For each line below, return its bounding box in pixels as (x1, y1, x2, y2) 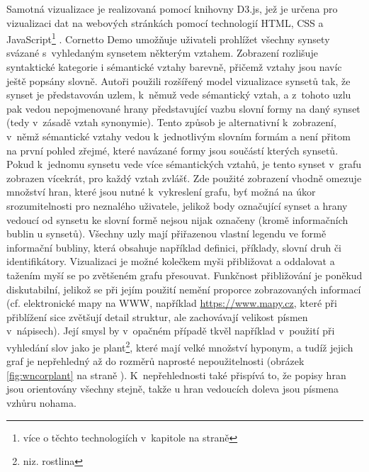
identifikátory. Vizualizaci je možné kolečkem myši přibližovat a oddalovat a (6, 254, 335, 269)
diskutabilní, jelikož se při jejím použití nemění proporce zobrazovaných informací (6, 281, 361, 296)
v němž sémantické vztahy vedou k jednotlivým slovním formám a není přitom (6, 129, 351, 143)
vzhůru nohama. (6, 395, 76, 410)
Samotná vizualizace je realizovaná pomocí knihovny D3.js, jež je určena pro (6, 1, 338, 16)
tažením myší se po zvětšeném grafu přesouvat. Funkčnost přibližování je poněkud (6, 267, 363, 282)
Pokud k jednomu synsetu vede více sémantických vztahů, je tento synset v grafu (6, 157, 362, 172)
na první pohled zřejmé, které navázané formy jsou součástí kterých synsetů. (6, 142, 339, 157)
